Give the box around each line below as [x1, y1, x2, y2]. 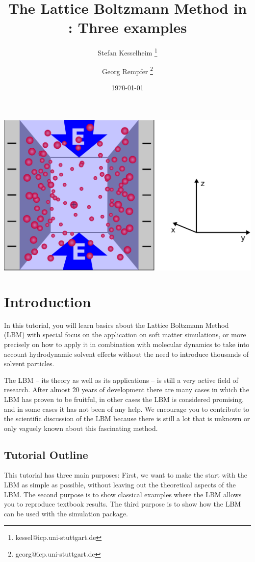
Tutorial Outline [4, 447, 88, 462]
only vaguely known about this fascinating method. [4, 423, 158, 433]
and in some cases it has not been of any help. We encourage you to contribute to [4, 403, 250, 414]
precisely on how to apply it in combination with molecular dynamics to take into [4, 339, 250, 349]
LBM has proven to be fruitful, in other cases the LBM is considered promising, [4, 394, 244, 404]
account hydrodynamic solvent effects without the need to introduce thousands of [4, 348, 249, 359]
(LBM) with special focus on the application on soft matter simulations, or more [4, 329, 246, 340]
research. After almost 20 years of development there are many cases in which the [4, 384, 249, 395]
